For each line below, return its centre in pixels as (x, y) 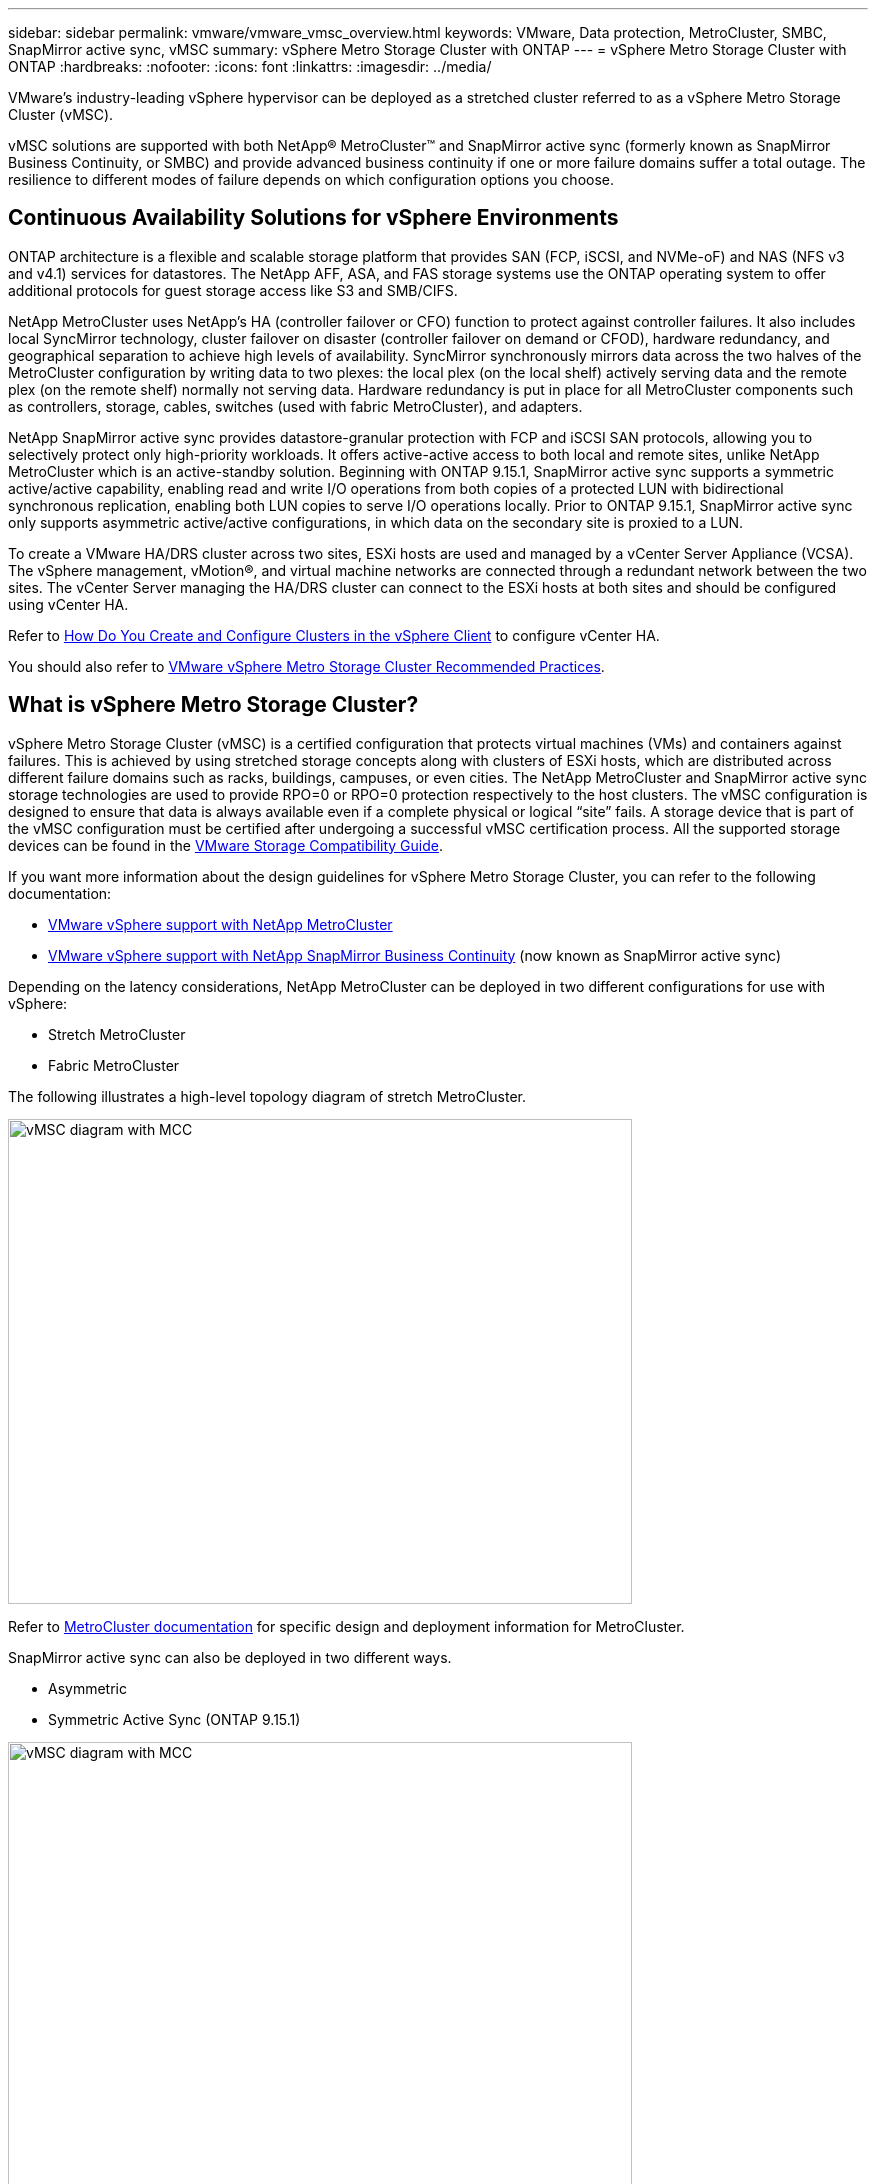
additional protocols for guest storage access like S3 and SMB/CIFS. (233, 290)
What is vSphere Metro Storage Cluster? (213, 705)
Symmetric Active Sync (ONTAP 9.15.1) (174, 1719)
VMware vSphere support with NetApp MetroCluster (220, 924)
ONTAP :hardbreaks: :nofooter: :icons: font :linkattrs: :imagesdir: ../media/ (250, 66)
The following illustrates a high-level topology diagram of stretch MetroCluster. (267, 1096)
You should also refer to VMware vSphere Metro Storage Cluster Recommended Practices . (306, 666)
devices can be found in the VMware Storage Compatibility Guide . (225, 845)
